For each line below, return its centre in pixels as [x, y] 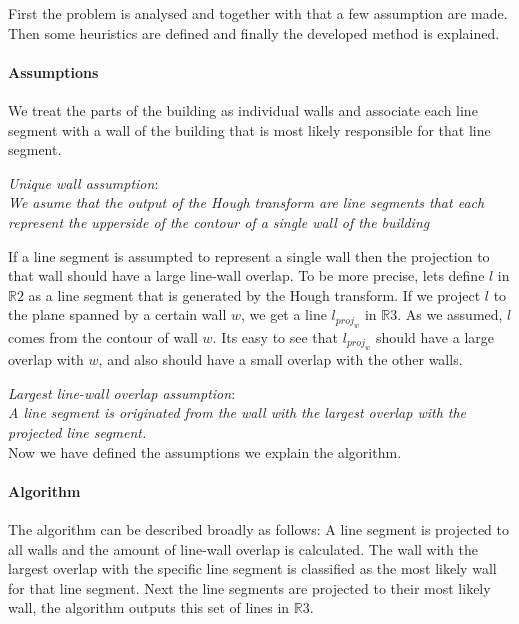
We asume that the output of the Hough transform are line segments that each [246, 202]
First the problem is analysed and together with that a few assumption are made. [258, 13]
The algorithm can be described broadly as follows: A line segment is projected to [259, 528]
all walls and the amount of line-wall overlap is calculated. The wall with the [243, 548]
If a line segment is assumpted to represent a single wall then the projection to [249, 255]
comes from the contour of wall [103, 336]
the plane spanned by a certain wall [117, 314]
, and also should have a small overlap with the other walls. [280, 359]
